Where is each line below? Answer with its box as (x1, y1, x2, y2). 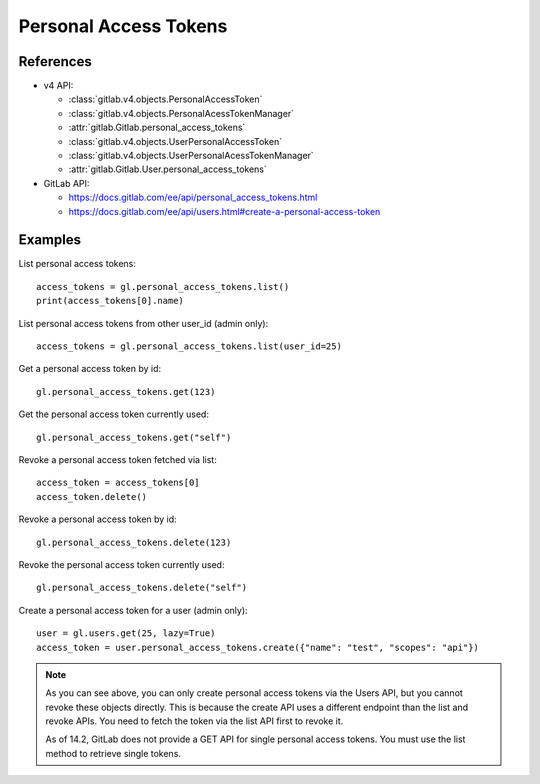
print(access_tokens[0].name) (36, 295, 185, 307)
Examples (18, 231, 82, 249)
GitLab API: (43, 177, 90, 189)
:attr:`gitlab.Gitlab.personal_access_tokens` (68, 121, 246, 134)
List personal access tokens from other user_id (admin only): (18, 317, 269, 329)
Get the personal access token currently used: (18, 408, 210, 420)
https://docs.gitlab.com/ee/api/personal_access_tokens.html (68, 191, 318, 204)
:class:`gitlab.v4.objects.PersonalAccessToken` (68, 93, 263, 105)
